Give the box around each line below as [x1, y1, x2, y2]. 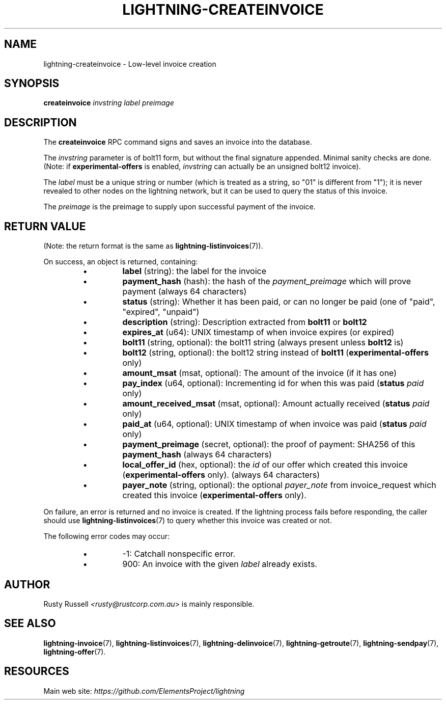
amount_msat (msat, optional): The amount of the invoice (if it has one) [122, 368, 397, 378]
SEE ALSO [4, 617, 56, 630]
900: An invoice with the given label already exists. [122, 559, 317, 570]
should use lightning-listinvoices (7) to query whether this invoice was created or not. [43, 516, 332, 525]
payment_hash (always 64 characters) [122, 449, 272, 460]
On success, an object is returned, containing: [43, 257, 198, 266]
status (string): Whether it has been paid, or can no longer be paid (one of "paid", [122, 296, 435, 307]
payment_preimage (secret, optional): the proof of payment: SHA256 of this [122, 439, 415, 450]
